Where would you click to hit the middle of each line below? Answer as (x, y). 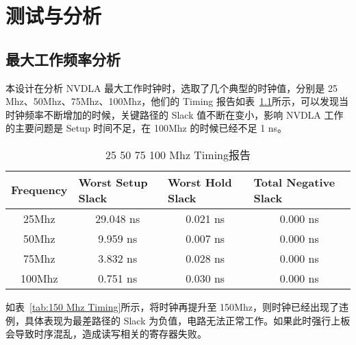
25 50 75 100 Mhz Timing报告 (178, 154)
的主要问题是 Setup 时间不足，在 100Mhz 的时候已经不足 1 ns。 (147, 128)
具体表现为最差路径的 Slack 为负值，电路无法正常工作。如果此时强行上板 (187, 320)
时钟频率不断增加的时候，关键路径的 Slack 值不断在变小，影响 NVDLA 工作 (175, 114)
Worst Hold (200, 182)
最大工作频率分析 (63, 59)
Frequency (39, 190)
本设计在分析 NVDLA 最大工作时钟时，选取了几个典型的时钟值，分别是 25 (171, 87)
